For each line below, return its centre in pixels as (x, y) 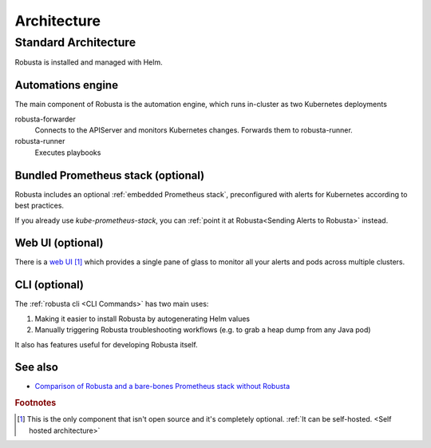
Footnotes (36, 403)
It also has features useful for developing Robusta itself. (107, 344)
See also (37, 367)
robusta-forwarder (45, 119)
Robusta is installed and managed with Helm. (89, 62)
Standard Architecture (75, 42)
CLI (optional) (49, 285)
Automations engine (67, 85)
